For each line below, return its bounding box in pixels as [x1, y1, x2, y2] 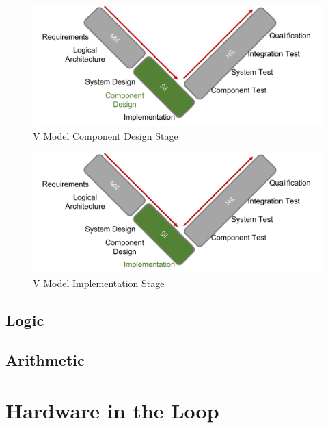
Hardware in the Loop [5, 396, 219, 424]
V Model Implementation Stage [33, 275, 165, 290]
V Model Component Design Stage [33, 128, 178, 142]
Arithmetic [5, 349, 85, 370]
